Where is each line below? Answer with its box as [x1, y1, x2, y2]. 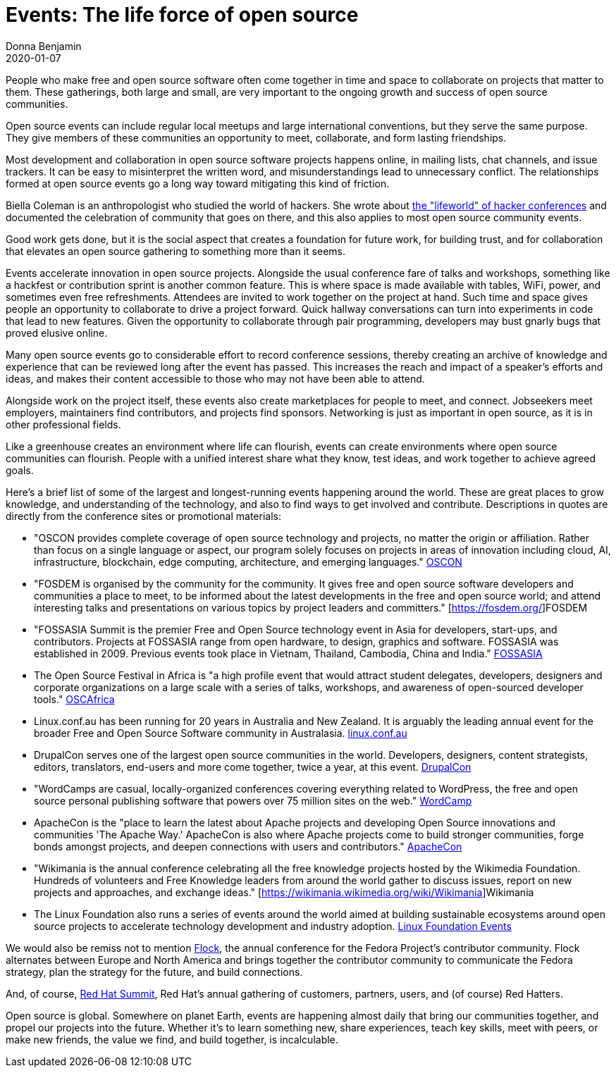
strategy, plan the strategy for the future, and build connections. [6, 965, 303, 978]
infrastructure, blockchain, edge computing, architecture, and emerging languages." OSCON [34, 555, 462, 568]
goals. [6, 464, 34, 476]
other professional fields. [6, 418, 121, 430]
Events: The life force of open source [6, 3, 359, 27]
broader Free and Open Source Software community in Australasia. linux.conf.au [34, 726, 407, 739]
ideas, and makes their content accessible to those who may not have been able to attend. [6, 372, 425, 385]
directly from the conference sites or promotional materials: [6, 509, 281, 522]
